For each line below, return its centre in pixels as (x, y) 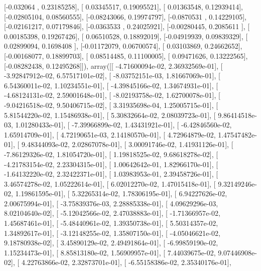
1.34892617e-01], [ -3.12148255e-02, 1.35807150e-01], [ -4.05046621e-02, (112, 233)
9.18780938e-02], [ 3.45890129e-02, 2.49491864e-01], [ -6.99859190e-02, (111, 243)
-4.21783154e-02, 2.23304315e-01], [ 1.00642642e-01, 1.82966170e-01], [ (111, 164)
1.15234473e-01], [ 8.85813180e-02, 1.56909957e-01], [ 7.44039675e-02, (110, 252)
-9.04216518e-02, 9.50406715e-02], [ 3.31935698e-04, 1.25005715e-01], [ (111, 105)
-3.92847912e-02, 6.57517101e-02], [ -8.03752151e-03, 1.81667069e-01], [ (112, 76)
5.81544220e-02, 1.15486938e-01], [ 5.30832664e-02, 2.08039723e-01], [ (110, 115)
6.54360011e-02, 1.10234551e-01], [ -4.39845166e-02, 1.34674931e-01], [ (111, 85)
